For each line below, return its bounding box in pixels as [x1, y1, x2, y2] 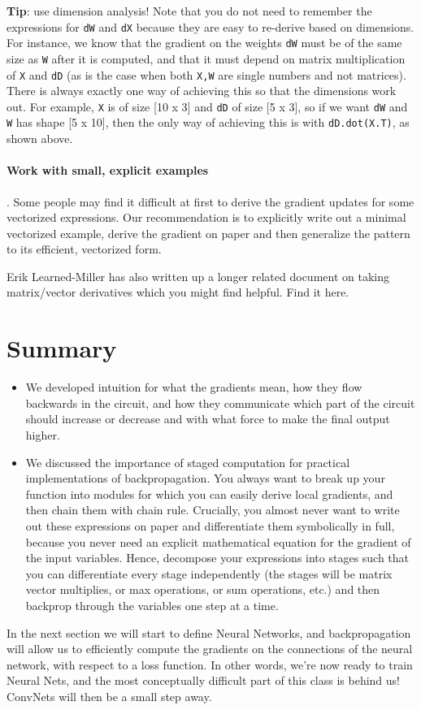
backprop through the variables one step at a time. [25, 596, 279, 613]
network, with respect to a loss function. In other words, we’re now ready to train [7, 656, 413, 673]
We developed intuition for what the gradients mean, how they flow [25, 379, 362, 396]
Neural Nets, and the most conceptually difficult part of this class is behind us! [7, 672, 401, 689]
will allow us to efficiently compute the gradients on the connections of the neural [7, 640, 413, 657]
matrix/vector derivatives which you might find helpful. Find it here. [7, 284, 349, 301]
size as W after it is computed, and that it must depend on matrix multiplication [7, 50, 406, 67]
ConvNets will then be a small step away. [7, 687, 212, 704]
